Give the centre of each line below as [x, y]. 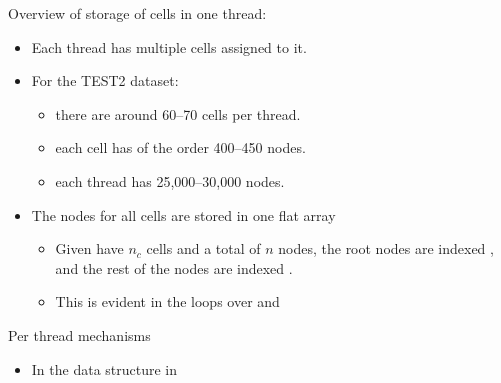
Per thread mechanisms [79, 334]
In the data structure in [104, 368]
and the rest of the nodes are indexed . [174, 267]
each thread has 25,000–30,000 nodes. [170, 180]
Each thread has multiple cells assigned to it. [169, 46]
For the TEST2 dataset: [105, 80]
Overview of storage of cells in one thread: [137, 13]
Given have [89, 248]
